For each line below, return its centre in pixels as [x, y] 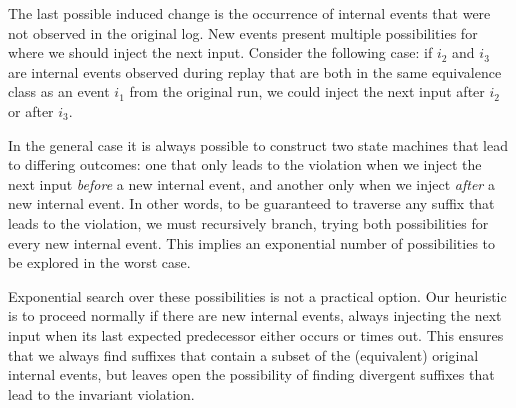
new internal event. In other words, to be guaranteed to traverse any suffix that [251, 203]
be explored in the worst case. [99, 262]
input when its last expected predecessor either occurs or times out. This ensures [256, 334]
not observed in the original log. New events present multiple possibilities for [243, 32]
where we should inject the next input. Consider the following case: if [220, 52]
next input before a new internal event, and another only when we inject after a [251, 183]
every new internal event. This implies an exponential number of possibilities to [252, 242]
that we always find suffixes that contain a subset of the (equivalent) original [243, 354]
